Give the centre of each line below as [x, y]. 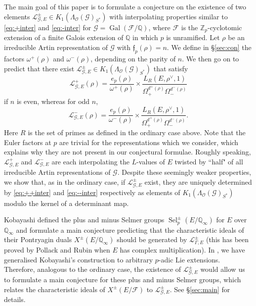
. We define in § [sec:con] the [209, 47]
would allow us [223, 269]
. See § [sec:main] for [200, 289]
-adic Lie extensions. [189, 259]
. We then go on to [211, 59]
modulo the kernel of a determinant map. [66, 203]
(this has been [227, 239]
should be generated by [152, 239]
